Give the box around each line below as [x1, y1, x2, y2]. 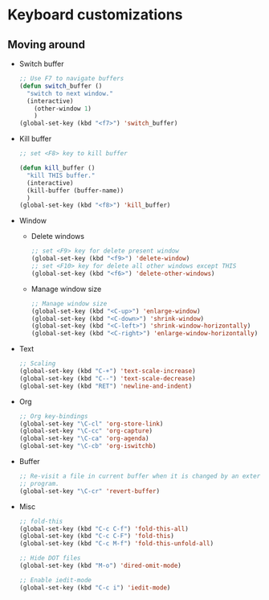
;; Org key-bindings [18, 412, 88, 420]
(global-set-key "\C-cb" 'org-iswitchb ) [18, 442, 157, 450]
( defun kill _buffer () [18, 164, 96, 172]
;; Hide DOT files [18, 554, 81, 562]
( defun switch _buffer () [18, 82, 103, 90]
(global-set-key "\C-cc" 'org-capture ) [18, 427, 153, 435]
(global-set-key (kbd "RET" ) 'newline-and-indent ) [18, 382, 193, 390]
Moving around [7, 38, 86, 51]
